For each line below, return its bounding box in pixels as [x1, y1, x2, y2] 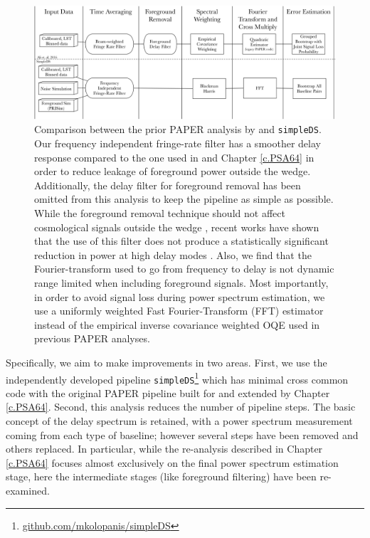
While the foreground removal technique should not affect [34, 206, 285, 221]
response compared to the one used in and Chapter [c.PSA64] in [34, 149, 314, 164]
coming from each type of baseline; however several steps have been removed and [6, 427, 359, 442]
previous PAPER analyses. [34, 331, 150, 346]
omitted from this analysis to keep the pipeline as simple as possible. [34, 191, 334, 206]
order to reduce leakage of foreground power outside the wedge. [34, 164, 311, 179]
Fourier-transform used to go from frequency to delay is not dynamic [34, 261, 334, 276]
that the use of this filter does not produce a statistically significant [34, 233, 329, 248]
